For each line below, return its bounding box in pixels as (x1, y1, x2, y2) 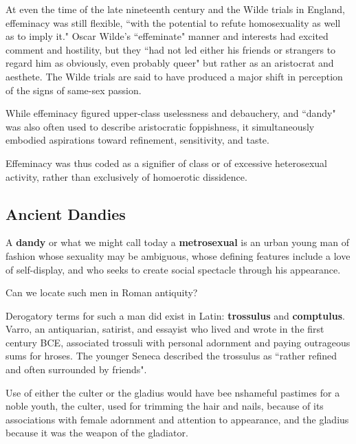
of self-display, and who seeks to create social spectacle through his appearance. (5, 262, 341, 276)
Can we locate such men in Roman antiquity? (5, 285, 198, 300)
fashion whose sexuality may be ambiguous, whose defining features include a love (5, 248, 351, 263)
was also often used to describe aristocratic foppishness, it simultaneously (5, 119, 315, 133)
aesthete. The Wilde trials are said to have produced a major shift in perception (5, 69, 343, 83)
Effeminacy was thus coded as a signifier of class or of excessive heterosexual (5, 155, 327, 170)
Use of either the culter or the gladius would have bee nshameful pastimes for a (5, 385, 340, 399)
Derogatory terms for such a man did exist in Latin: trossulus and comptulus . (5, 308, 345, 322)
